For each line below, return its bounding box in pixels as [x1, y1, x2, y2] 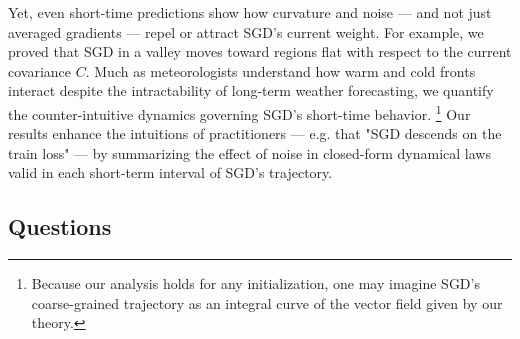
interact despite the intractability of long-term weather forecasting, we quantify [8, 80, 494, 101]
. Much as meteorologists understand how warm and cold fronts [85, 60, 476, 81]
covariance [8, 60, 72, 81]
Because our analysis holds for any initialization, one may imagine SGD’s [31, 273, 480, 294]
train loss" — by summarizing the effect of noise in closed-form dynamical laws [8, 142, 491, 163]
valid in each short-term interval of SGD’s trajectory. [8, 162, 333, 183]
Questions [8, 211, 112, 242]
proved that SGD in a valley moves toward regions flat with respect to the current [8, 41, 512, 62]
